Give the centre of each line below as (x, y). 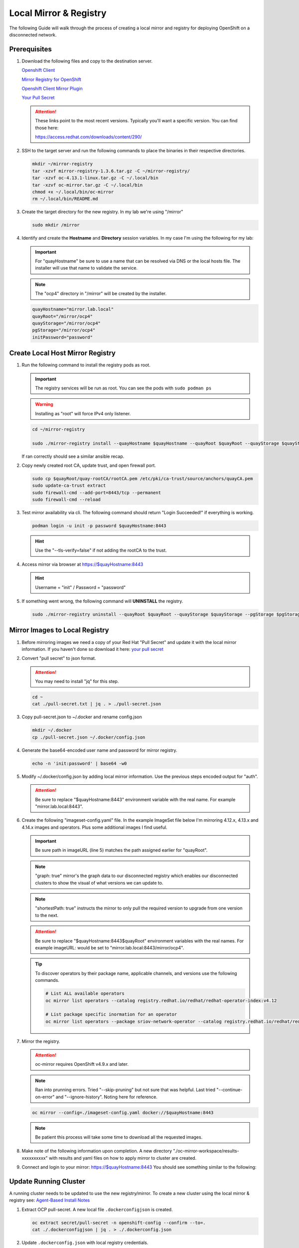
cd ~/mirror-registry (59, 429)
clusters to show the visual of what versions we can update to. (99, 883)
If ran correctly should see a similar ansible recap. (73, 456)
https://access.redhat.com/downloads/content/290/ (88, 137)
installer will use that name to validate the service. (86, 268)
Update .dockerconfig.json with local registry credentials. (85, 1243)
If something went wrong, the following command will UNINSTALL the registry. (102, 601)
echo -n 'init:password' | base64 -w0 (79, 763)
